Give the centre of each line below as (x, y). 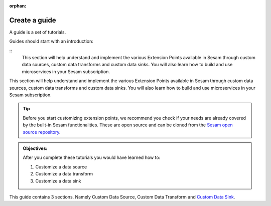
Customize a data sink (58, 181)
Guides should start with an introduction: (51, 41)
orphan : (18, 6)
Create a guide (33, 20)
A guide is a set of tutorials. (38, 32)
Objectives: (35, 148)
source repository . (42, 132)
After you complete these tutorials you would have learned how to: (92, 157)
